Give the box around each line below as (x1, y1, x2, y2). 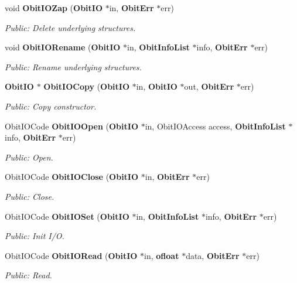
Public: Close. (5, 190, 54, 202)
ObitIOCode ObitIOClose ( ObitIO (5, 171, 139, 183)
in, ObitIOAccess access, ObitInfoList (145, 120, 286, 132)
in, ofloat (144, 249, 179, 261)
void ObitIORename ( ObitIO (5, 41, 121, 53)
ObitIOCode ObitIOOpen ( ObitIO (5, 120, 138, 132)
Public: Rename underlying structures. (5, 60, 142, 73)
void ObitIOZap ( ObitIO (5, 2, 103, 13)
